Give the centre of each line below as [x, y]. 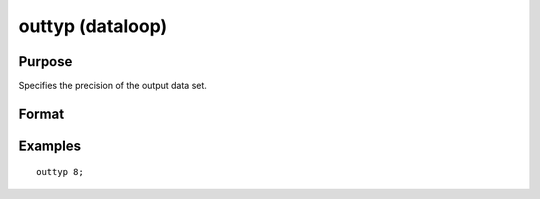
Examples [50, 145]
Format [41, 113]
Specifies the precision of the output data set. [112, 86]
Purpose [45, 61]
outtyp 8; [60, 172]
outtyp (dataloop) [93, 26]
